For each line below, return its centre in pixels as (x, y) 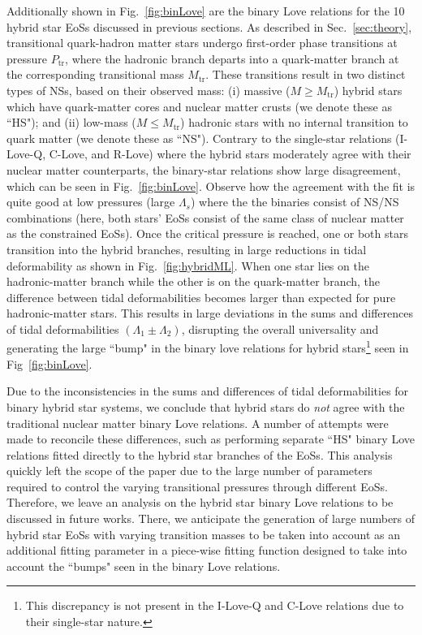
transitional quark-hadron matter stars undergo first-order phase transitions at (202, 43)
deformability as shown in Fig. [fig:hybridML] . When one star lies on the (188, 265)
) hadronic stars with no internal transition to (294, 122)
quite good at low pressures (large (91, 202)
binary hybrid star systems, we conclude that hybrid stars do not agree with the (206, 406)
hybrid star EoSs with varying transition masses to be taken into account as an (204, 534)
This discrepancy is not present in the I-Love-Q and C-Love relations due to (215, 605)
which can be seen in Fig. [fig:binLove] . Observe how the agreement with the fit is (211, 186)
